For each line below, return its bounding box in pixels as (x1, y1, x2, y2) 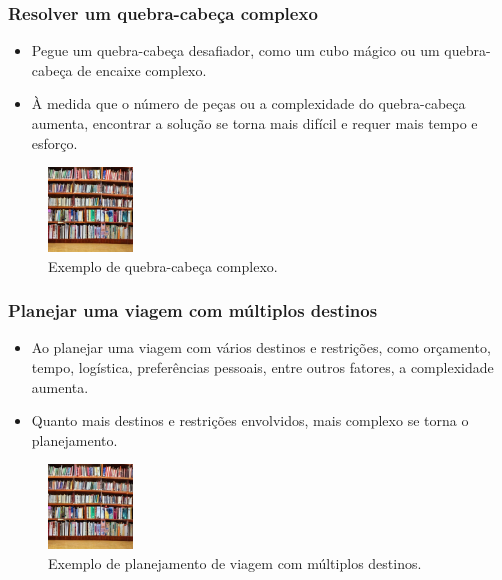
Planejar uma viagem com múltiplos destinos (8, 298, 378, 323)
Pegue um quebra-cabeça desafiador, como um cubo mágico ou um (31, 40, 440, 61)
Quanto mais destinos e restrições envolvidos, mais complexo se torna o (31, 410, 469, 431)
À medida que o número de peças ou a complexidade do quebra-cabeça (31, 93, 466, 114)
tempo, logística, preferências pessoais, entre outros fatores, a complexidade (31, 356, 494, 377)
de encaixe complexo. (77, 59, 207, 80)
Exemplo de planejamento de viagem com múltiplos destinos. (48, 552, 422, 573)
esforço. (31, 132, 78, 153)
